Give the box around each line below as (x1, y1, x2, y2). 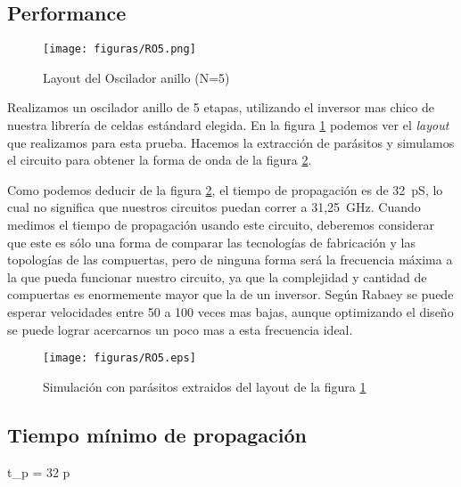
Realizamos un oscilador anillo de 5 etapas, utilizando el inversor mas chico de (7, 98, 434, 117)
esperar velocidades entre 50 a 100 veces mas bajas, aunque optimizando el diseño (7, 302, 454, 321)
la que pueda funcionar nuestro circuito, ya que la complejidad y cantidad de (7, 267, 427, 286)
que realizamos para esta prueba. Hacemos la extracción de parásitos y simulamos (7, 133, 455, 151)
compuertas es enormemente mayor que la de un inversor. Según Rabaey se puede (7, 285, 454, 304)
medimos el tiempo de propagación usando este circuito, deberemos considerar (7, 215, 434, 234)
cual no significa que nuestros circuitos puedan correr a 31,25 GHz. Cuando (7, 198, 421, 216)
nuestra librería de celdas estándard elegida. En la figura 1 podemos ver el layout (7, 116, 449, 134)
